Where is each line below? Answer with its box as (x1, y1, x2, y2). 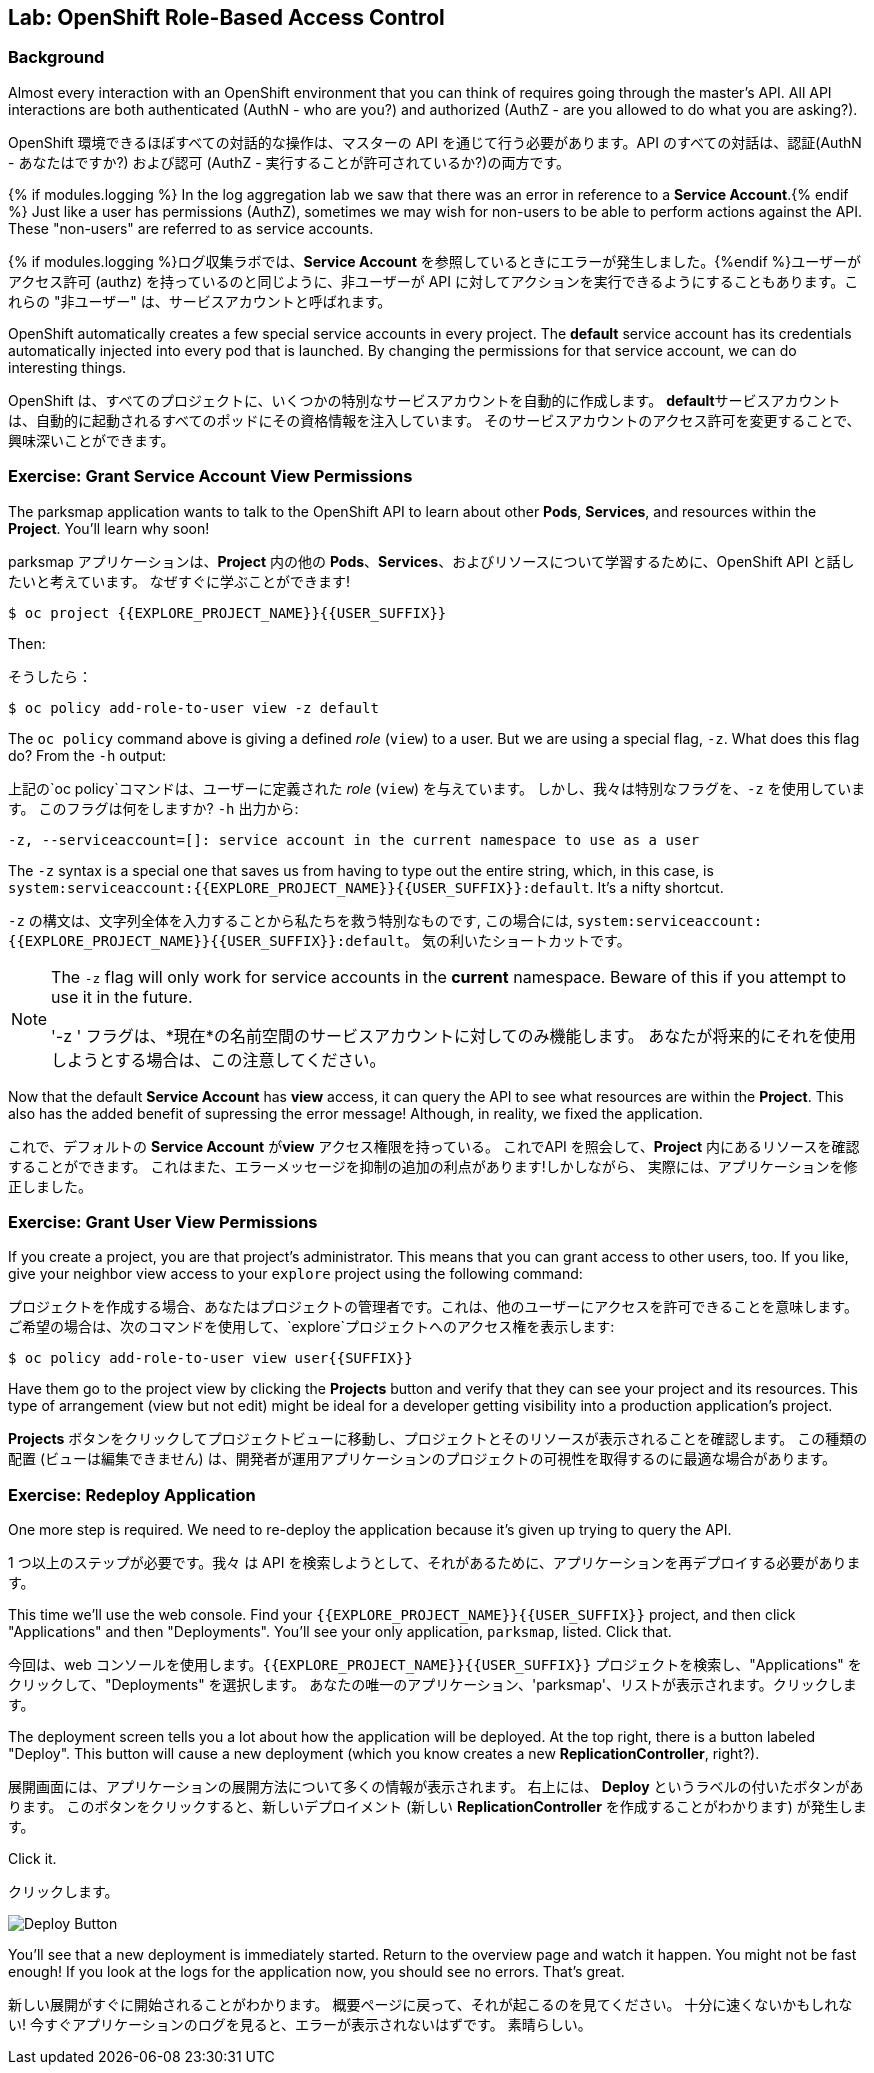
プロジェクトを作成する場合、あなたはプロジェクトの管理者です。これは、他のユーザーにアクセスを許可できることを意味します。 (8, 1298, 858, 1316)
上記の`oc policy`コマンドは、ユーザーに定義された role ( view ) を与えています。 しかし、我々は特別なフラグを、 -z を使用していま (8, 779, 866, 797)
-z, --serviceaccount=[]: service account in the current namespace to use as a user (8, 831, 700, 848)
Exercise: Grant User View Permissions (8, 1211, 318, 1232)
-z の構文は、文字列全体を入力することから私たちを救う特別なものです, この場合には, (8, 911, 573, 929)
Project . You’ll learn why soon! (8, 519, 210, 537)
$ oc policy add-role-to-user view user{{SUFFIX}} (8, 1350, 413, 1367)
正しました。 (8, 1177, 92, 1195)
